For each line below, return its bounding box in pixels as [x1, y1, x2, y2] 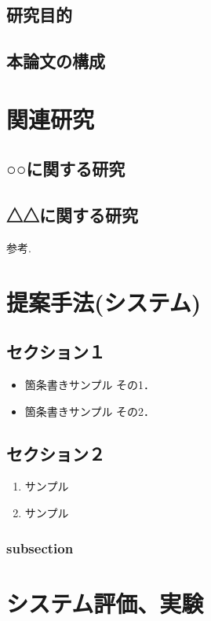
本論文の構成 [6, 49, 105, 73]
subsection [6, 538, 74, 557]
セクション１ [6, 340, 105, 364]
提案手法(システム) [6, 285, 202, 318]
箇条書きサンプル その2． [24, 402, 155, 419]
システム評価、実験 [6, 586, 204, 619]
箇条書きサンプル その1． [24, 377, 155, 393]
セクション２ [6, 441, 105, 465]
